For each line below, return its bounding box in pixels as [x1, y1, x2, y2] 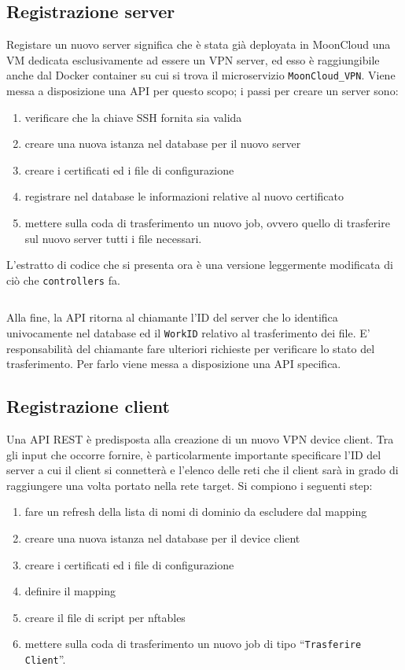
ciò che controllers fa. [6, 271, 120, 288]
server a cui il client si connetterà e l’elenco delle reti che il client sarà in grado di [6, 462, 399, 478]
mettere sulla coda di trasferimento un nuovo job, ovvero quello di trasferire [24, 215, 390, 231]
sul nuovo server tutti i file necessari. [24, 230, 202, 246]
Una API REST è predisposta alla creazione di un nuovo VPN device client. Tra [6, 431, 394, 447]
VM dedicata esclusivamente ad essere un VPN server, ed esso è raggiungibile [6, 51, 380, 68]
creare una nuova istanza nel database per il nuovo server [24, 135, 301, 152]
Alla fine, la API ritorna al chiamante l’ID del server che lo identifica [6, 309, 338, 326]
